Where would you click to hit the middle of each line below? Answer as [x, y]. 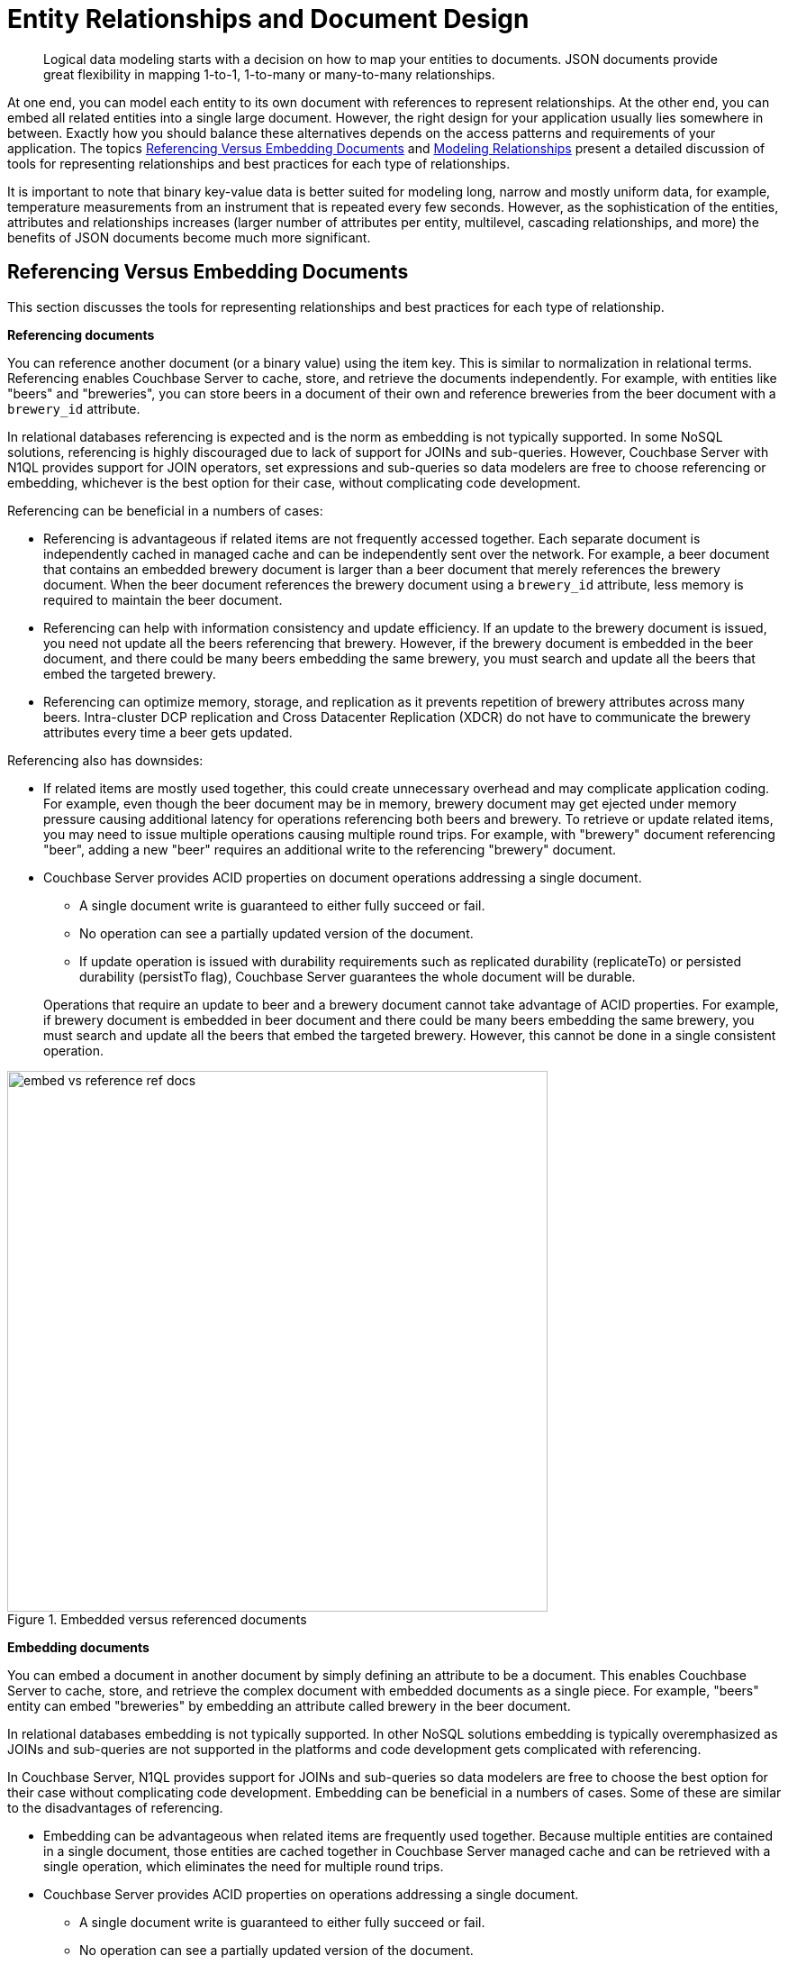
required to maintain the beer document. [163, 599]
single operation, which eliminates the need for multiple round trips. [244, 1866]
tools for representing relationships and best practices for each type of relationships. [259, 163]
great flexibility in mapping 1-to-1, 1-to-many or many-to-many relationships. [269, 74]
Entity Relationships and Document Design [268, 19]
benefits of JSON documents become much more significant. [189, 237]
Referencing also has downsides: [105, 760]
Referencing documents [81, 334]
